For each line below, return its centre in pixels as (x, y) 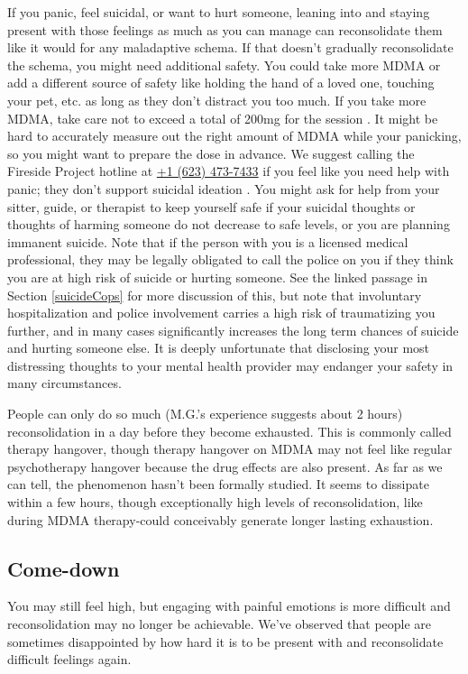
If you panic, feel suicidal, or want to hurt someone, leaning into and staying (219, 12)
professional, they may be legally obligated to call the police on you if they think (230, 259)
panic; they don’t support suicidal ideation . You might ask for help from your (224, 188)
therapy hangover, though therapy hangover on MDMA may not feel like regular (230, 449)
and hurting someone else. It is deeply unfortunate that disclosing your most (219, 348)
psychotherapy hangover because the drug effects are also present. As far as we (225, 466)
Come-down (64, 568)
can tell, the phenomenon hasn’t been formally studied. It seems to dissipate (218, 484)
